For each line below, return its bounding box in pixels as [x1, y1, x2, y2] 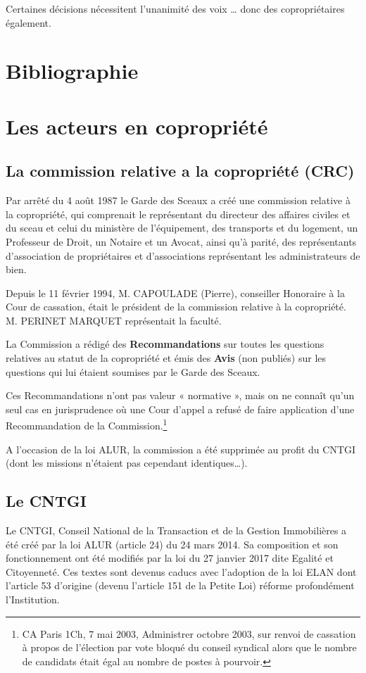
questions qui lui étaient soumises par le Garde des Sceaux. [6, 364, 260, 379]
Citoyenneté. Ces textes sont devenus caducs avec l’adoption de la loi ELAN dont [6, 564, 357, 579]
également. [6, 15, 51, 30]
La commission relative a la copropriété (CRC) [6, 160, 355, 182]
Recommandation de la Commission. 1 [6, 416, 168, 433]
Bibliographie [6, 56, 139, 85]
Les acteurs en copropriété [6, 111, 268, 140]
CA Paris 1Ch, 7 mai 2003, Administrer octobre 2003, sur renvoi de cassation [22, 626, 356, 641]
